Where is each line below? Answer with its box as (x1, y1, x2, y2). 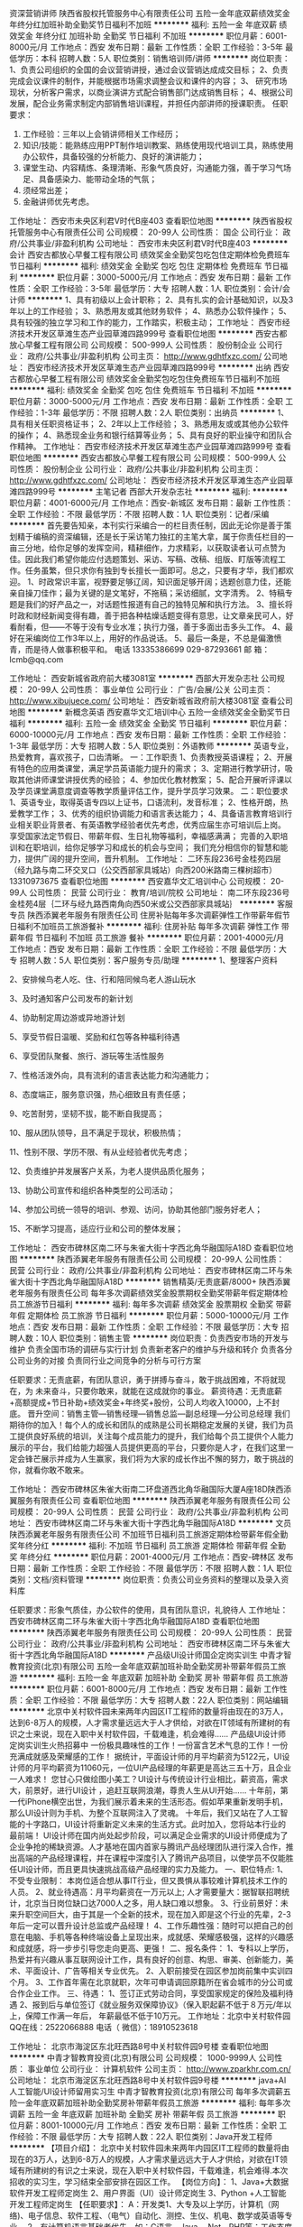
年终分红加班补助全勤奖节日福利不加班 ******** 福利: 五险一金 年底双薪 (9, 19, 278, 30)
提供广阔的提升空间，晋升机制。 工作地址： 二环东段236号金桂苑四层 (24, 854, 281, 864)
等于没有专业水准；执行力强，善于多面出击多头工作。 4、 (71, 622, 286, 632)
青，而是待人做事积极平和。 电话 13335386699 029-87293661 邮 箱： (9, 644, 271, 654)
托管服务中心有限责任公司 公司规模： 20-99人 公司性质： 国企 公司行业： (9, 226, 281, 237)
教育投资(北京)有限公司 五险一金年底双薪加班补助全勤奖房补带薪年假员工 (9, 1661, 279, 1671)
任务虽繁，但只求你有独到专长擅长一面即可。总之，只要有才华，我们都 (24, 565, 286, 576)
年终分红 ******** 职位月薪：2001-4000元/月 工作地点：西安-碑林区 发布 (19, 1551, 294, 1562)
